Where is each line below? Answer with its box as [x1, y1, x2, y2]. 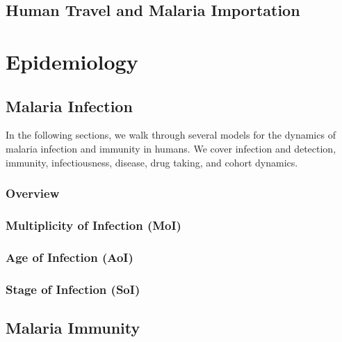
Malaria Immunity [6, 316, 140, 338]
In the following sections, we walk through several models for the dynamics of [6, 127, 336, 142]
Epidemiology [6, 47, 138, 75]
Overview [6, 185, 60, 202]
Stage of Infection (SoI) [6, 280, 140, 297]
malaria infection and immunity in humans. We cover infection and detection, [6, 141, 336, 155]
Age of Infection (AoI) [6, 248, 133, 265]
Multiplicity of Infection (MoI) [6, 216, 181, 233]
